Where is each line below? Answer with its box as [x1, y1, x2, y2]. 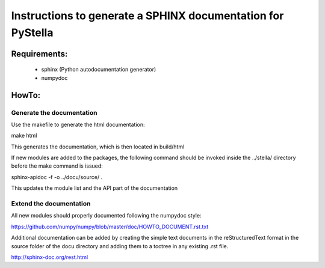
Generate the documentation [11, 108, 97, 117]
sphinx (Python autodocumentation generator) [41, 66, 156, 73]
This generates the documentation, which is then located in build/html [11, 143, 185, 150]
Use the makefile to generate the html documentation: [11, 121, 145, 128]
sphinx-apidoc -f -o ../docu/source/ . [11, 173, 102, 180]
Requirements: [11, 49, 68, 59]
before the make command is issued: [11, 162, 104, 169]
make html [11, 132, 37, 139]
